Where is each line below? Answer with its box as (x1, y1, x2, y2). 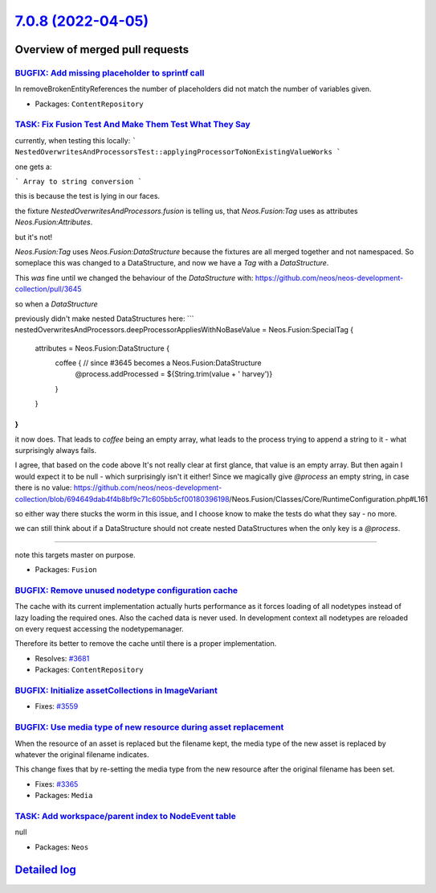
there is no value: (14, 483, 72, 492)
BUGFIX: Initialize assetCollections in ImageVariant (14, 685, 218, 696)
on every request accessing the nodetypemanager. (14, 624, 184, 634)
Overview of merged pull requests (14, 43, 189, 56)
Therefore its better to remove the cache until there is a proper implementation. (14, 639, 277, 648)
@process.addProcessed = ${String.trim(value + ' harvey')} (75, 369, 273, 379)
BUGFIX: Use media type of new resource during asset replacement (14, 722, 284, 733)
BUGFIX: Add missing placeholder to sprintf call (14, 67, 205, 78)
